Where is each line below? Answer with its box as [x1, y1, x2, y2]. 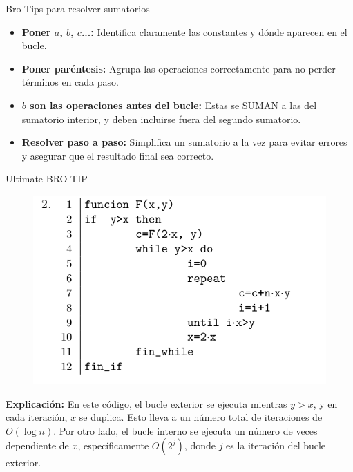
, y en [313, 396, 338, 410]
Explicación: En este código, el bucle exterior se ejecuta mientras [6, 396, 287, 410]
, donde [184, 438, 216, 453]
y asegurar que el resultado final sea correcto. [21, 148, 214, 162]
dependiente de [6, 438, 69, 453]
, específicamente [77, 438, 149, 453]
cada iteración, [6, 410, 68, 424]
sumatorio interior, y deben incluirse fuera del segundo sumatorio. [21, 111, 301, 126]
